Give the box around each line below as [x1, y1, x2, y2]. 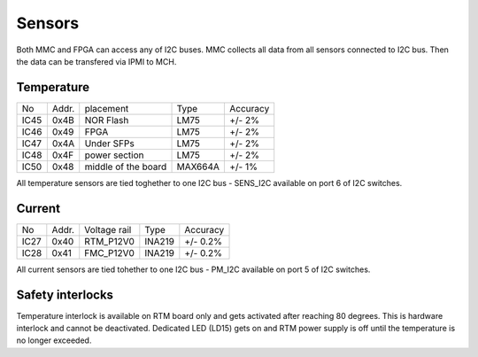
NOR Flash [84, 113, 129, 126]
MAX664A [176, 160, 220, 173]
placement [84, 102, 129, 114]
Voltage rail [84, 223, 132, 236]
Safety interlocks [16, 287, 114, 302]
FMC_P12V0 [84, 246, 135, 259]
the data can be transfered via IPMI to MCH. [16, 56, 177, 66]
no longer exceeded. [16, 335, 92, 345]
